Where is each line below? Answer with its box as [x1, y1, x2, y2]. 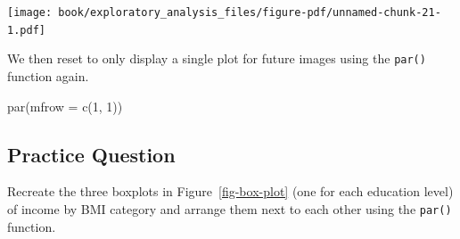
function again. [7, 66, 89, 85]
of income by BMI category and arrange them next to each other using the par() [7, 199, 452, 218]
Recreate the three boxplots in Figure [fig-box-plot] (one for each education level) [7, 182, 454, 201]
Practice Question [7, 140, 176, 168]
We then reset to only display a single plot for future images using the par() [7, 49, 426, 68]
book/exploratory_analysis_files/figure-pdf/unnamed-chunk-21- [58, 6, 441, 19]
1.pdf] [7, 23, 45, 37]
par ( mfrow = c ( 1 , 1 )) [7, 96, 123, 115]
